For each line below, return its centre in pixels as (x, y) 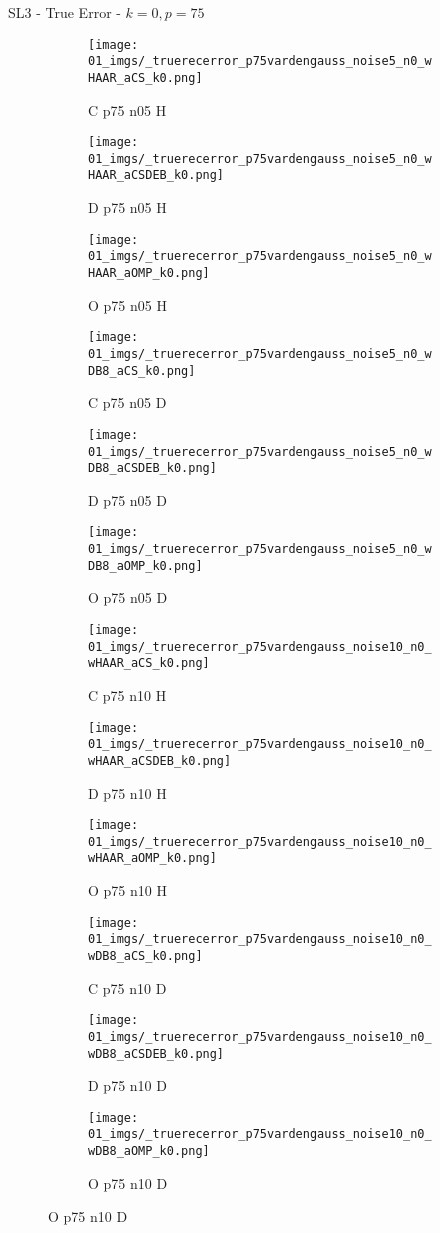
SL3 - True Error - (64, 12)
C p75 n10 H (127, 694)
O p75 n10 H (127, 890)
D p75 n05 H (127, 207)
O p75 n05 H (127, 304)
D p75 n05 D (127, 499)
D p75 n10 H (127, 792)
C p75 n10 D (127, 987)
